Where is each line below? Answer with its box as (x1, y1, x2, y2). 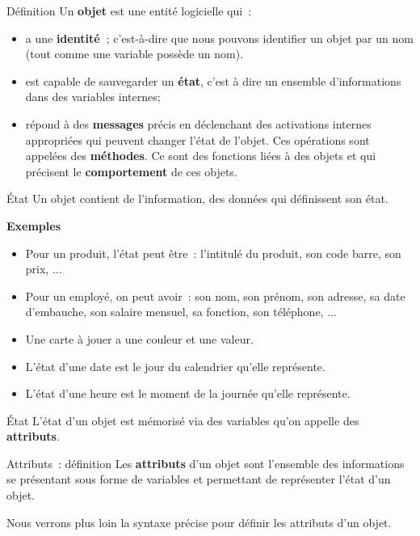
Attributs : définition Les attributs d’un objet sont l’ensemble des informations (6, 454, 405, 471)
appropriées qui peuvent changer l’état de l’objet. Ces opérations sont (25, 131, 370, 148)
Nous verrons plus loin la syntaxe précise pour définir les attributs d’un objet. (6, 513, 392, 530)
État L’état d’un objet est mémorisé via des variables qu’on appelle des (6, 411, 359, 428)
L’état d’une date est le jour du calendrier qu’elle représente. (25, 357, 325, 374)
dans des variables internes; (25, 88, 161, 105)
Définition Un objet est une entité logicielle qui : (6, 2, 252, 19)
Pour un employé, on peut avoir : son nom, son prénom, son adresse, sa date (25, 287, 405, 304)
